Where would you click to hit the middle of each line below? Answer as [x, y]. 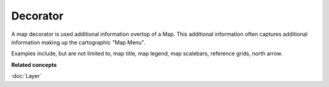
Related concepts [34, 64]
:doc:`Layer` [27, 76]
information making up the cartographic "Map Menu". [78, 42]
